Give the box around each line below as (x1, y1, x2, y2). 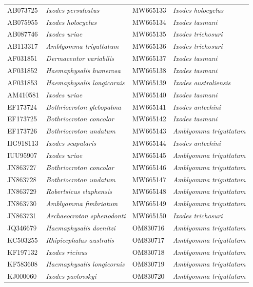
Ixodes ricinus (46, 247, 88, 257)
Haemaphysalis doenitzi (46, 222, 116, 232)
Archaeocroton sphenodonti (46, 210, 126, 221)
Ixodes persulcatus (46, 4, 99, 15)
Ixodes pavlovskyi (46, 271, 97, 281)
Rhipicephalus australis (46, 234, 114, 245)
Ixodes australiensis (173, 77, 231, 87)
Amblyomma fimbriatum (46, 198, 118, 209)
